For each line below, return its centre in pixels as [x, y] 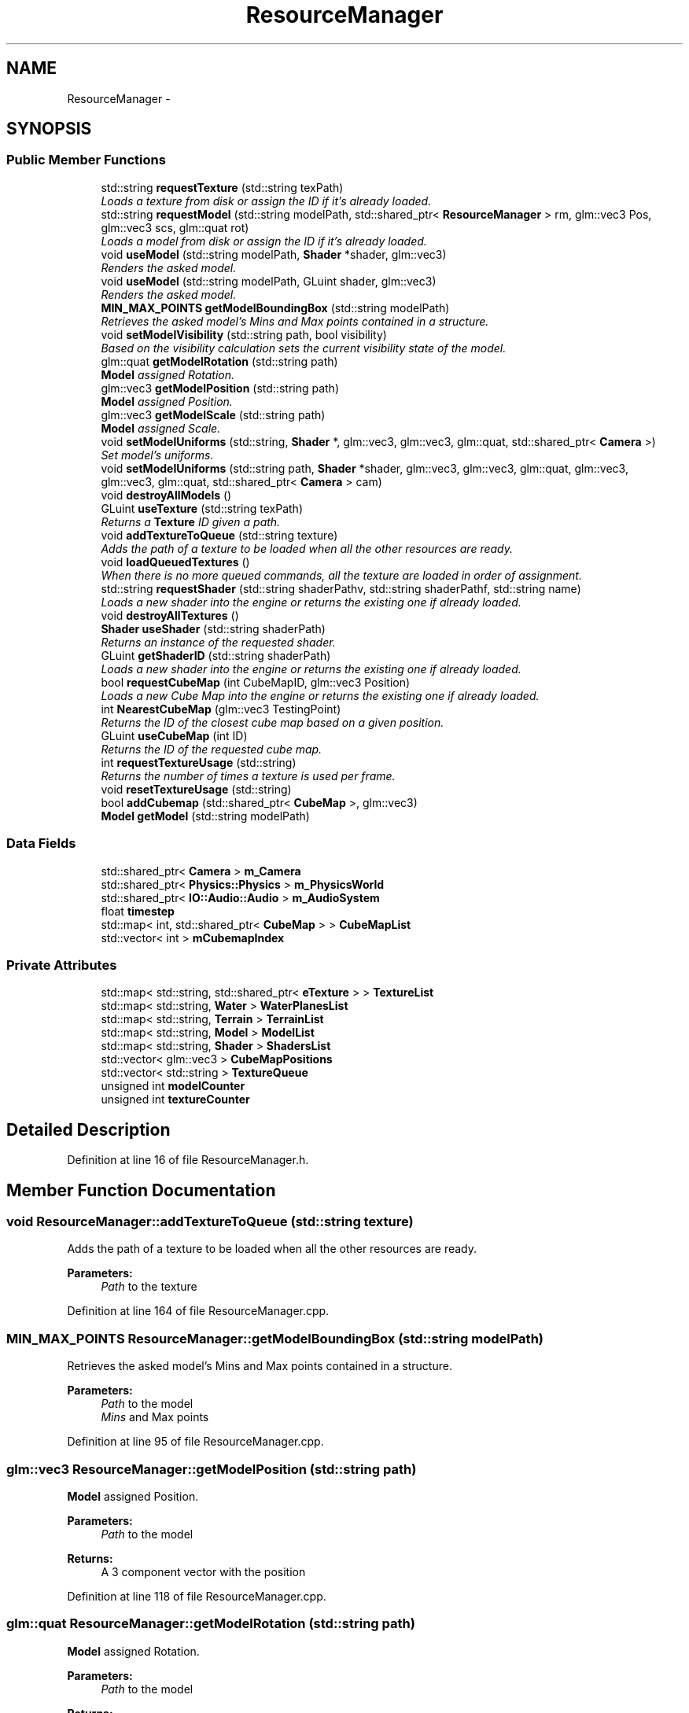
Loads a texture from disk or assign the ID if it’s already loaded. [266, 201]
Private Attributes [62, 965]
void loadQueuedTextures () [175, 562]
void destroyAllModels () [166, 495]
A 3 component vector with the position [203, 1571]
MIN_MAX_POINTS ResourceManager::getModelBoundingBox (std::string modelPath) [275, 1338]
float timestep [138, 911]
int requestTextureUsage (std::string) [199, 762]
